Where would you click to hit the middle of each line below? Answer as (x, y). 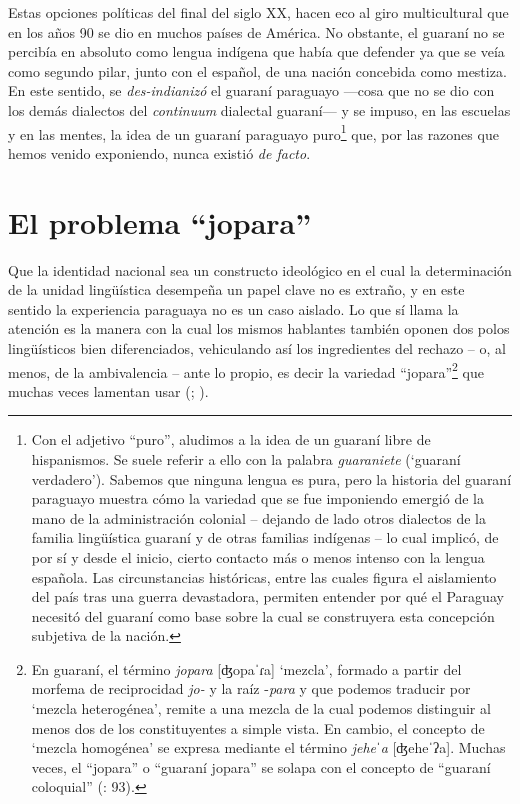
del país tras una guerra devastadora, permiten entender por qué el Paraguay (267, 596)
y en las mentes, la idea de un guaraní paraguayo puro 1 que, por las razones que (253, 132)
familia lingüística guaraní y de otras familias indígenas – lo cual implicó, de (265, 537)
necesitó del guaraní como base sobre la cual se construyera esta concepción (263, 615)
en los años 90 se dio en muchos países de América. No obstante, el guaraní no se (256, 31)
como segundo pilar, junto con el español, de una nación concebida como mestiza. (257, 70)
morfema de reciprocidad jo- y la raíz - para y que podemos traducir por (251, 688)
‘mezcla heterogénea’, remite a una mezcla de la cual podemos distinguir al (261, 708)
